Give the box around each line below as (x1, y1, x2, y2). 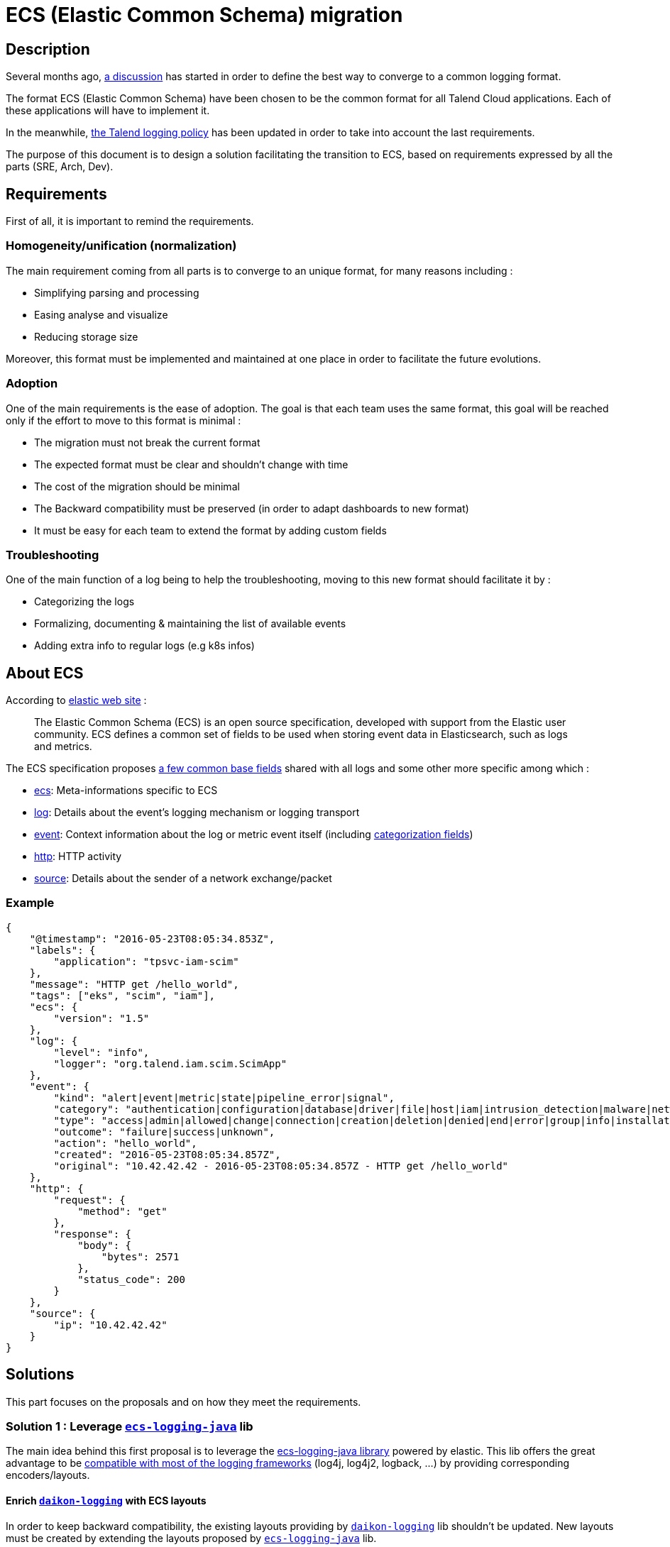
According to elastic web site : (6, 694, 147, 707)
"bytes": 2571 (101, 1250, 180, 1262)
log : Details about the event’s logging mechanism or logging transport (34, 806, 360, 819)
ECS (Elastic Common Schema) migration (6, 3, 403, 27)
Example (6, 896, 55, 910)
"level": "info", (53, 1046, 150, 1058)
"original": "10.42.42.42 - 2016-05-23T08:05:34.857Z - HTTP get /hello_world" (53, 1160, 509, 1172)
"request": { (53, 1194, 126, 1206)
